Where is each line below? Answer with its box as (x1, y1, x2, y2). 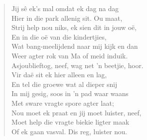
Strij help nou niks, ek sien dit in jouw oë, (11, 22, 137, 32)
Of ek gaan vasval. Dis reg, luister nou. (11, 126, 127, 136)
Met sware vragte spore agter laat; (11, 98, 114, 108)
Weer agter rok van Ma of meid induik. (11, 50, 128, 60)
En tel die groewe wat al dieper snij (11, 79, 117, 89)
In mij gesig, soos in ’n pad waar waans (11, 88, 129, 98)
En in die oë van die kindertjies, (11, 31, 107, 42)
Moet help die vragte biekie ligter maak (11, 117, 130, 127)
